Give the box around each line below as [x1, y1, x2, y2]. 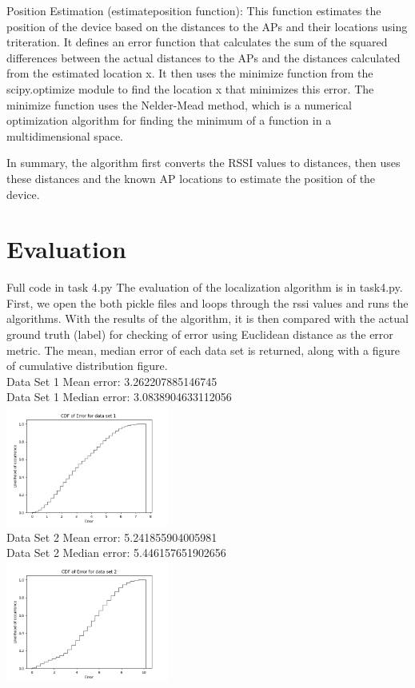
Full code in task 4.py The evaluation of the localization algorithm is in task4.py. [6, 279, 403, 296]
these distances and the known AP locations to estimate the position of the [6, 169, 376, 186]
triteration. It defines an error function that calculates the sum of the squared [6, 34, 388, 50]
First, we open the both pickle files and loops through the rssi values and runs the [6, 294, 409, 311]
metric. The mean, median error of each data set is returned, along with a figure [6, 341, 400, 358]
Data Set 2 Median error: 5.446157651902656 [6, 544, 226, 561]
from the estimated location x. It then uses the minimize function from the [6, 65, 373, 82]
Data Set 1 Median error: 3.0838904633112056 [6, 388, 232, 405]
